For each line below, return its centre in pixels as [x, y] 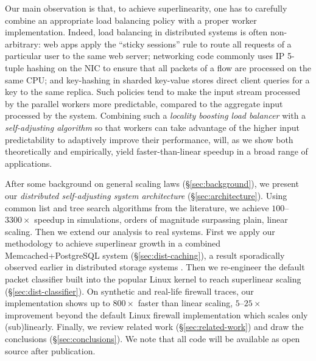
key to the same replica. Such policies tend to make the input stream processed [153, 92]
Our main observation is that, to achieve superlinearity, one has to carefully [146, 8]
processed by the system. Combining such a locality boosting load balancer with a [156, 115]
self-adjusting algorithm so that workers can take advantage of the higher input [152, 127]
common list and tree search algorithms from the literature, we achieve [137, 207]
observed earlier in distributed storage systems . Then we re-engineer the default [155, 267]
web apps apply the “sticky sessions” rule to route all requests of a [167, 44]
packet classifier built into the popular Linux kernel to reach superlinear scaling [153, 279]
